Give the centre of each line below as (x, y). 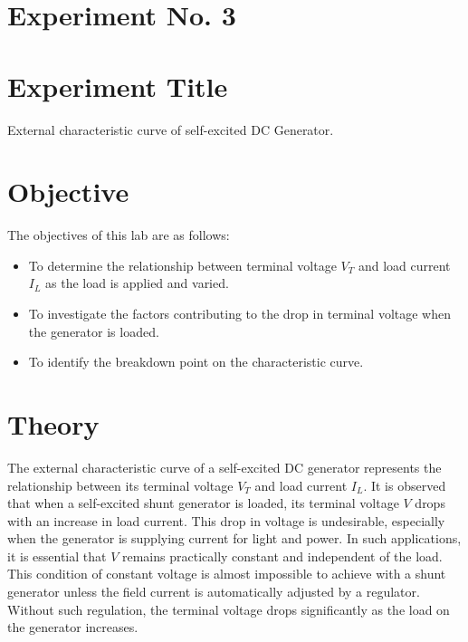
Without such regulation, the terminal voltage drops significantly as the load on (229, 609)
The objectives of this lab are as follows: (119, 235)
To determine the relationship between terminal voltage (182, 265)
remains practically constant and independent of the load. (282, 556)
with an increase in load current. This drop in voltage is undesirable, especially (226, 520)
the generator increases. (73, 627)
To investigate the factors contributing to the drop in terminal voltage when (240, 313)
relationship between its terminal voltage (120, 485)
